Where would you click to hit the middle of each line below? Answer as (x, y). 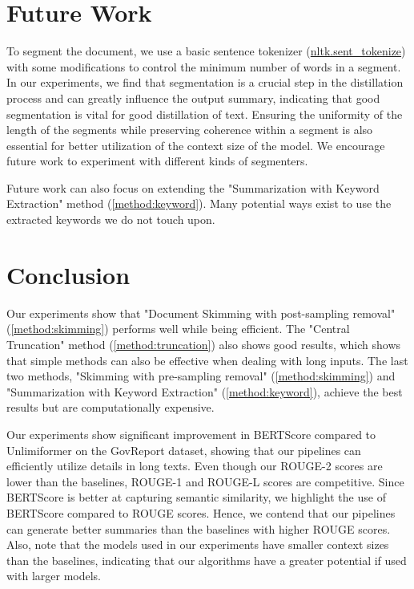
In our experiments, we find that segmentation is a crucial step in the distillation (205, 82)
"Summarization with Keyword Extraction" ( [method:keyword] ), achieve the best (205, 391)
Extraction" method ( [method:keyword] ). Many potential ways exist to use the (199, 203)
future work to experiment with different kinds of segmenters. (157, 161)
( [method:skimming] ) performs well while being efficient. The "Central (178, 329)
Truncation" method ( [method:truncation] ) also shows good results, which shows (204, 344)
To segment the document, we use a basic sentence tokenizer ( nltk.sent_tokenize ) (206, 51)
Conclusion (68, 274)
